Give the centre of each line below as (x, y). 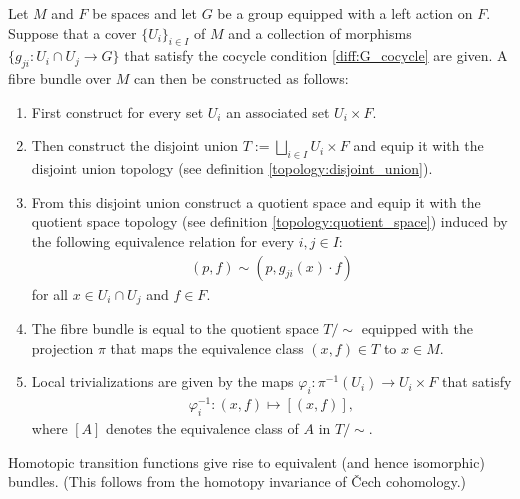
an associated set (278, 111)
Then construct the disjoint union (135, 145)
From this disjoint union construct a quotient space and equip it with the (256, 201)
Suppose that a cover (72, 32)
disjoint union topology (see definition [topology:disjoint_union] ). (232, 168)
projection (62, 347)
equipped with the (417, 328)
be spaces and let (145, 13)
